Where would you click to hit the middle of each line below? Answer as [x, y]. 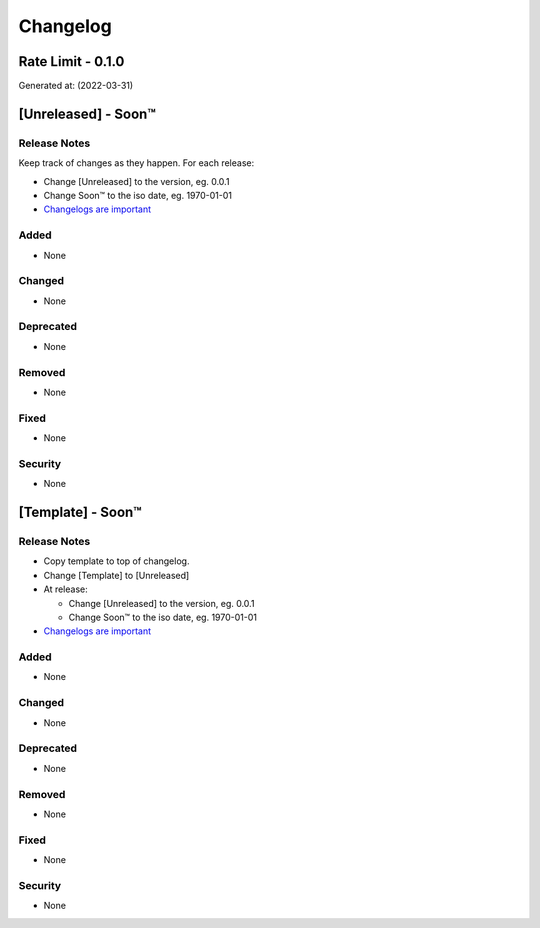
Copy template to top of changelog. [116, 561]
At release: [66, 589]
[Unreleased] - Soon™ [87, 113]
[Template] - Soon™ [80, 512]
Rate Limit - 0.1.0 [71, 61]
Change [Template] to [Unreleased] [116, 575]
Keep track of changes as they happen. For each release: [136, 163]
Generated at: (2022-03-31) [76, 86]
